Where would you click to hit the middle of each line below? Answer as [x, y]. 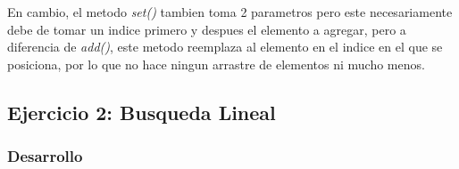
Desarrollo [45, 156]
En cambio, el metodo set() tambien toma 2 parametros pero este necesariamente [230, 12]
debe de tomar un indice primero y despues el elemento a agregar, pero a [207, 29]
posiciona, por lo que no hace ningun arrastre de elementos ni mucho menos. [216, 64]
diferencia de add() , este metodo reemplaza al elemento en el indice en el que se [225, 47]
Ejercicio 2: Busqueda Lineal [142, 112]
